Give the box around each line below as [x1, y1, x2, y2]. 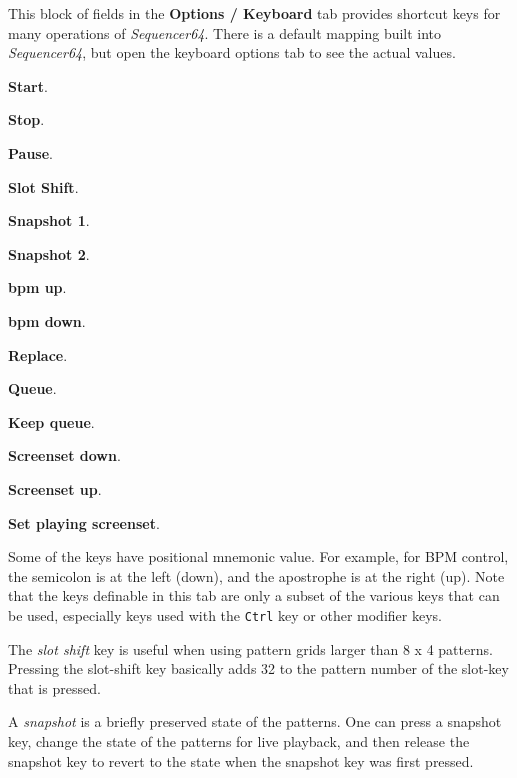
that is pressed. [8, 677, 101, 698]
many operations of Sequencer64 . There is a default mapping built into [8, 22, 442, 43]
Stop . [8, 109, 45, 130]
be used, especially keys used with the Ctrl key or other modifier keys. [8, 604, 442, 625]
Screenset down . [8, 445, 121, 466]
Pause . [8, 142, 53, 163]
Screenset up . [8, 478, 102, 499]
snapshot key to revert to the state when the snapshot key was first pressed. [8, 750, 474, 771]
